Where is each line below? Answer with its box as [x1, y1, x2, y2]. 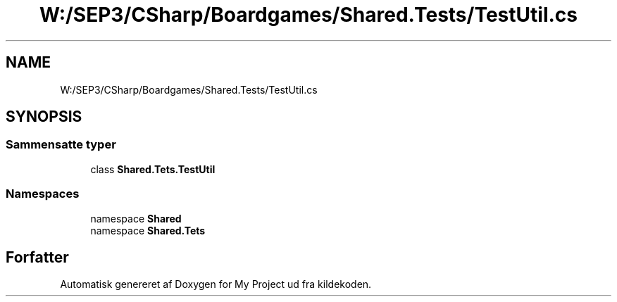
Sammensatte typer [6, 137, 116, 152]
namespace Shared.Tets [90, 224, 206, 237]
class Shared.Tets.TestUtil [90, 163, 216, 175]
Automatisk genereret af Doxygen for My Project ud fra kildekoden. [60, 278, 372, 291]
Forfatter [6, 248, 69, 266]
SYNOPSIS [6, 108, 82, 126]
